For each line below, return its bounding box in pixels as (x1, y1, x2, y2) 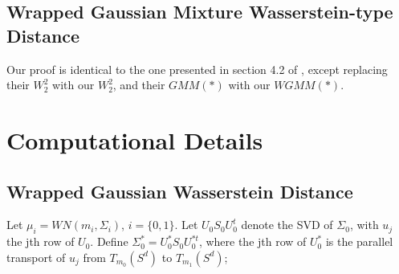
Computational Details (6, 123, 263, 156)
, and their (112, 76, 165, 93)
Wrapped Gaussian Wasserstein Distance (6, 178, 353, 203)
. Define (90, 233, 128, 250)
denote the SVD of (241, 216, 333, 233)
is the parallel (325, 233, 393, 250)
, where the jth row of (198, 233, 307, 250)
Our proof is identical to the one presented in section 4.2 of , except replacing (6, 60, 388, 77)
